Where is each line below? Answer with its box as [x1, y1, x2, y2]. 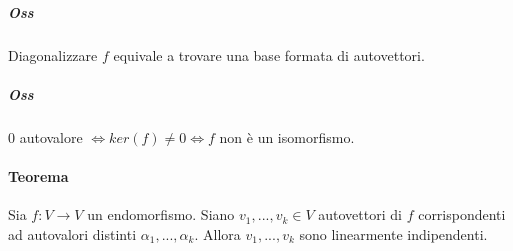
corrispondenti [418, 204, 506, 225]
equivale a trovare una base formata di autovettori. [113, 44, 425, 65]
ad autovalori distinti [8, 223, 137, 244]
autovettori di [318, 204, 402, 225]
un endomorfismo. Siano [87, 204, 235, 225]
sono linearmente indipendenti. [299, 223, 488, 244]
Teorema [8, 165, 69, 186]
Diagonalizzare [8, 44, 98, 65]
